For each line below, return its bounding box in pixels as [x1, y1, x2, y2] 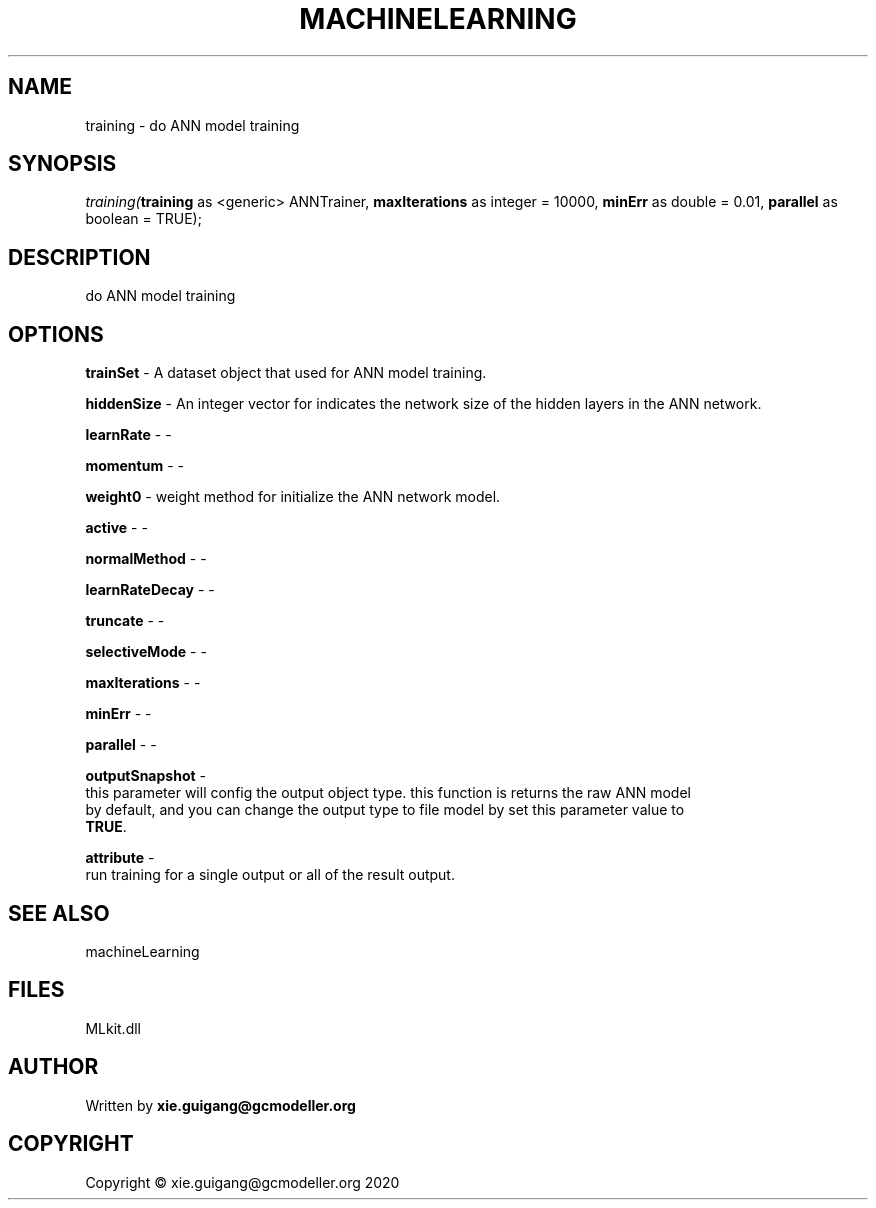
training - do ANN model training [85, 116, 300, 134]
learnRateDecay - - [85, 581, 215, 599]
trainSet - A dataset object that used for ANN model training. [85, 364, 487, 382]
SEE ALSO [8, 900, 110, 926]
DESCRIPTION [8, 244, 151, 270]
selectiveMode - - [85, 643, 207, 661]
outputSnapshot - [85, 767, 206, 785]
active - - [85, 519, 148, 537]
